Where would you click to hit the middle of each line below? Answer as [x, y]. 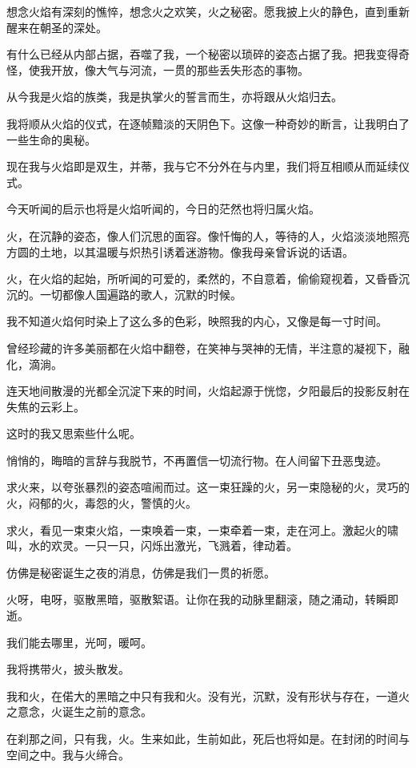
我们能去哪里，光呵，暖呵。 [79, 642]
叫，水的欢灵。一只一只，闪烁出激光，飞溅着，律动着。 [152, 546]
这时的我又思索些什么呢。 [74, 433]
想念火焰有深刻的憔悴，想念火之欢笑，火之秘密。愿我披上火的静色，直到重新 [208, 11]
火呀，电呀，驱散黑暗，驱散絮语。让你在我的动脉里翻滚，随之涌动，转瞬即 [202, 599]
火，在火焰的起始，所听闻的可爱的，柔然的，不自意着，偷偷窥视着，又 [191, 279]
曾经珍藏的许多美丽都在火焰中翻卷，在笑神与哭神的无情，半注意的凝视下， [202, 348]
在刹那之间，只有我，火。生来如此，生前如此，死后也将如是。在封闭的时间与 [208, 738]
